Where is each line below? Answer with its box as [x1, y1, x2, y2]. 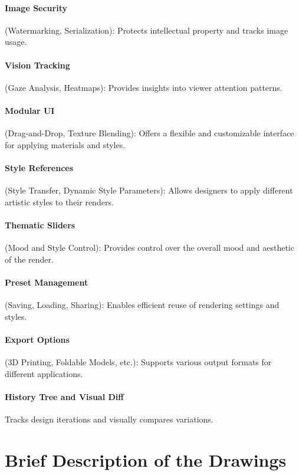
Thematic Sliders [5, 218, 75, 231]
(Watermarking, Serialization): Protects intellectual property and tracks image [5, 24, 288, 36]
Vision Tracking [5, 58, 70, 71]
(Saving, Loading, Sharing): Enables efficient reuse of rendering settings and [5, 299, 280, 311]
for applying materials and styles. [5, 138, 126, 150]
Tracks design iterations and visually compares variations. [5, 413, 213, 425]
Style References [5, 161, 74, 173]
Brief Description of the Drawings [5, 447, 287, 471]
